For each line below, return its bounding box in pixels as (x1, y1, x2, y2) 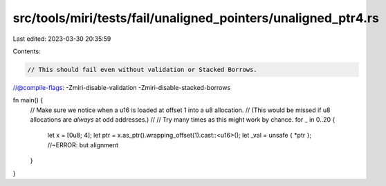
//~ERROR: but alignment (47, 140, 119, 149)
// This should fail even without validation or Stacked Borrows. (27, 66, 257, 73)
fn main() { (12, 96, 44, 104)
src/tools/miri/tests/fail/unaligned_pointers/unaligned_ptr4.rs (12, 10, 380, 26)
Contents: (12, 47, 41, 55)
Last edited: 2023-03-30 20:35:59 (12, 35, 111, 43)
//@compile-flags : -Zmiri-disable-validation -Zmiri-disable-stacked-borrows (12, 83, 231, 91)
